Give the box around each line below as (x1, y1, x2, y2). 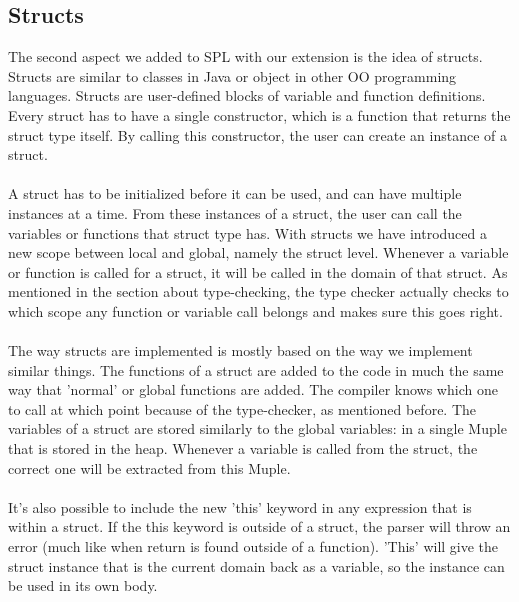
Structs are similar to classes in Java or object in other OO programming (8, 65, 457, 86)
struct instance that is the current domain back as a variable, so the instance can (8, 555, 505, 576)
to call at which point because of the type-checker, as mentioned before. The (8, 398, 477, 419)
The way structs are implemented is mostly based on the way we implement (8, 340, 473, 361)
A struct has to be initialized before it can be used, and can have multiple (8, 183, 462, 204)
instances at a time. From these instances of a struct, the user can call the (8, 202, 462, 223)
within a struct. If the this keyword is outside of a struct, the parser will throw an (8, 516, 511, 537)
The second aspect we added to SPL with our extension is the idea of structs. (8, 46, 483, 67)
